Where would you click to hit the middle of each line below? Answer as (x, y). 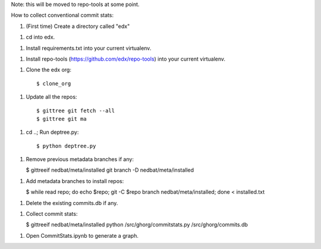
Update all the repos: (51, 97)
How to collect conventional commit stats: (62, 15)
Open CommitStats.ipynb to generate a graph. (82, 235)
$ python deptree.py (66, 146)
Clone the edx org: (48, 70)
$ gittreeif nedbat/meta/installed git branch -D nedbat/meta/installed (110, 170)
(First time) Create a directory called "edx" (78, 26)
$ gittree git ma (62, 119)
